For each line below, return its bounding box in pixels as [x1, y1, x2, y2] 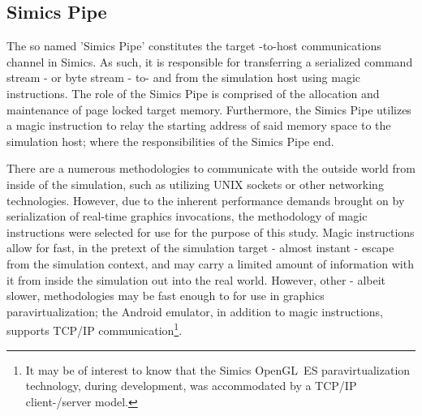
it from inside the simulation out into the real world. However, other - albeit [6, 271, 386, 288]
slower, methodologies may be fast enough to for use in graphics [6, 287, 325, 304]
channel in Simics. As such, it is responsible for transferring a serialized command [6, 53, 413, 70]
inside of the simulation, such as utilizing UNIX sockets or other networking [6, 175, 384, 192]
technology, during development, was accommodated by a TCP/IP [25, 377, 357, 394]
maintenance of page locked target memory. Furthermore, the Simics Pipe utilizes [6, 101, 411, 118]
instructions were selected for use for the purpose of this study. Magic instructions [6, 223, 415, 240]
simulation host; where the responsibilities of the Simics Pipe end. [6, 132, 334, 149]
